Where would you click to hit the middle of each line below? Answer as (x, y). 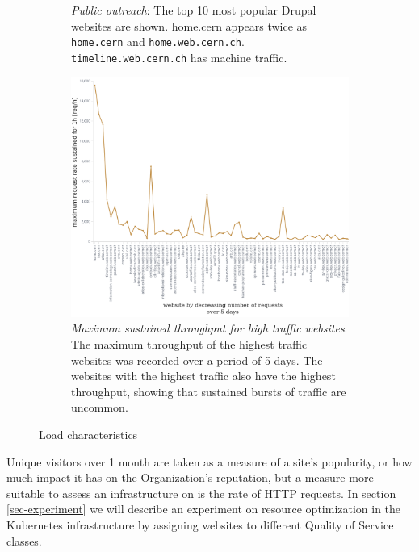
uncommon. (100, 407)
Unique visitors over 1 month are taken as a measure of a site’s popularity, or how (209, 461)
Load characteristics (88, 434)
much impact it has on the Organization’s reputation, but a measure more (190, 477)
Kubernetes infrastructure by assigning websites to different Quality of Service (200, 524)
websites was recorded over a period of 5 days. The (197, 360)
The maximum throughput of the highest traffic (189, 343)
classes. (24, 540)
